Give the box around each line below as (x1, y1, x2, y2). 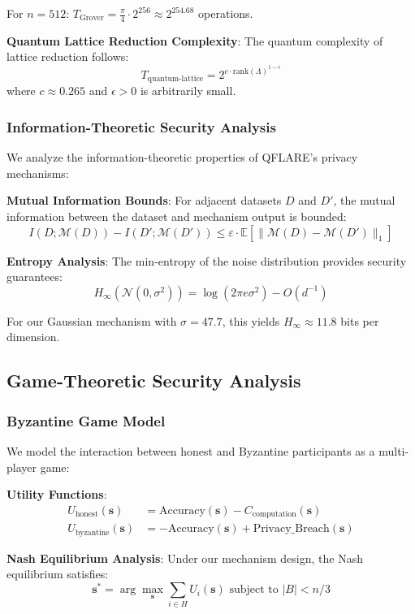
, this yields (222, 312, 280, 329)
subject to (229, 584, 279, 596)
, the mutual (333, 192, 396, 209)
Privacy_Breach (253, 523, 330, 535)
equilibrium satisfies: (6, 565, 109, 582)
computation (252, 510, 296, 519)
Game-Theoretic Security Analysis (6, 368, 301, 393)
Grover (79, 14, 104, 23)
